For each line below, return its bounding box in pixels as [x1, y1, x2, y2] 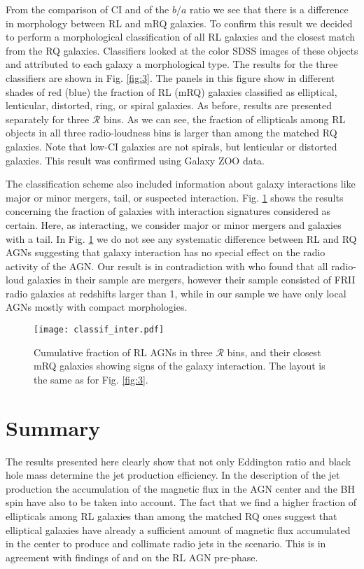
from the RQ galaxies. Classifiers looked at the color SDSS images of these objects [6, 43, 358, 57]
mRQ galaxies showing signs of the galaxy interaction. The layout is [34, 358, 325, 373]
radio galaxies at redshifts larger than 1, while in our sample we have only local [6, 286, 346, 300]
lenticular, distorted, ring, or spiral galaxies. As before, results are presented [6, 98, 332, 113]
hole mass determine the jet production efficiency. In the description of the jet [6, 468, 340, 482]
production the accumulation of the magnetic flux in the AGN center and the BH [6, 481, 355, 496]
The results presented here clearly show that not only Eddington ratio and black [6, 454, 351, 468]
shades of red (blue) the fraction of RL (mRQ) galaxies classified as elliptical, [6, 84, 337, 99]
